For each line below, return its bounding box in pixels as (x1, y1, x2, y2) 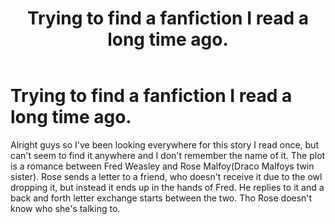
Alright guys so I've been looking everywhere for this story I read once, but (10, 138, 319, 151)
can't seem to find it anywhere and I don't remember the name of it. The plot (10, 149, 326, 161)
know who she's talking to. (10, 202, 121, 214)
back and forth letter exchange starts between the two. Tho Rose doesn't (10, 192, 313, 204)
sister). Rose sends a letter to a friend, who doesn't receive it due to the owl (10, 170, 323, 182)
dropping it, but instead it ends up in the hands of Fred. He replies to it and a (10, 181, 325, 193)
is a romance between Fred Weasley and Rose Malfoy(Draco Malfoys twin (10, 160, 315, 172)
